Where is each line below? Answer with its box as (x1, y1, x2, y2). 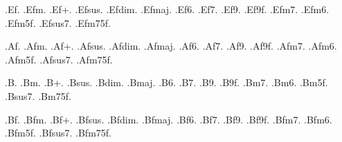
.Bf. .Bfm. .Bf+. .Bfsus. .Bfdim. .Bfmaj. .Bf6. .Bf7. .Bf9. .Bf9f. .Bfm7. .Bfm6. (5, 112, 332, 126)
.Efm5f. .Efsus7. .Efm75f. (5, 15, 111, 30)
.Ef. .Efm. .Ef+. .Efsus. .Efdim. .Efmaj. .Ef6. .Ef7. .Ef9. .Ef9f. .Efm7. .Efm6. (5, 2, 330, 16)
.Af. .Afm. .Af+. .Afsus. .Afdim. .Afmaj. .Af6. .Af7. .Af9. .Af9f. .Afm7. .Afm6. (5, 39, 337, 53)
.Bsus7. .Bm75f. (5, 88, 71, 103)
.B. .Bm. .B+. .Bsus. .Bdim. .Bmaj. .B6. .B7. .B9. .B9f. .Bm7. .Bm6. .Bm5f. (5, 75, 328, 90)
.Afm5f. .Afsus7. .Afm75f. (5, 52, 113, 66)
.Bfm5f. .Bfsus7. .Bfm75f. (5, 125, 111, 140)
